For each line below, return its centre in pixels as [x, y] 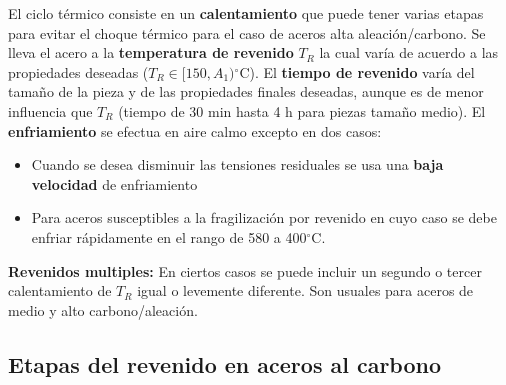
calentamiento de [60, 290]
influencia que [50, 110]
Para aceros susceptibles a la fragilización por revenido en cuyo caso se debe [264, 217]
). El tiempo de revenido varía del [362, 71]
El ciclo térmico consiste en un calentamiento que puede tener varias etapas [246, 13]
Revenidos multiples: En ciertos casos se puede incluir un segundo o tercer [245, 270]
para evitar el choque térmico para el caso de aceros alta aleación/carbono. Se [247, 32]
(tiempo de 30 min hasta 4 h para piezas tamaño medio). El [302, 110]
